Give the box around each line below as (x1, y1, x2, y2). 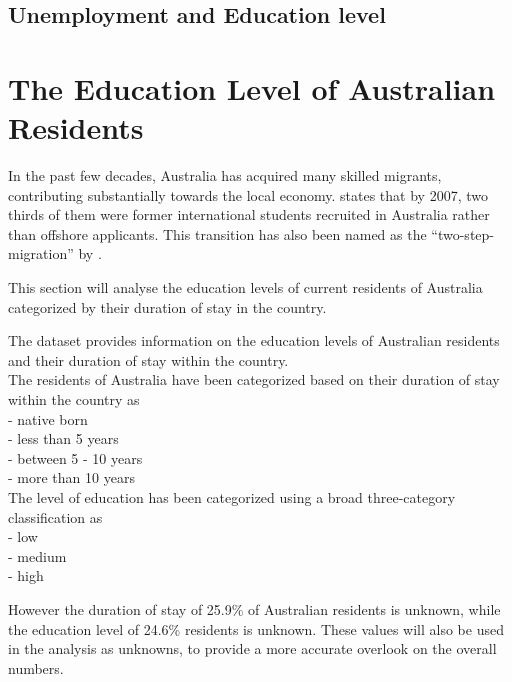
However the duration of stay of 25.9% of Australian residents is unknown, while (8, 598, 501, 619)
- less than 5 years (8, 428, 119, 449)
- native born (8, 408, 88, 429)
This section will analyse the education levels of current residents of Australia (8, 277, 483, 298)
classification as (8, 506, 103, 527)
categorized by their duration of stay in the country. (8, 296, 327, 317)
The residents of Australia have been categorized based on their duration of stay (8, 369, 500, 390)
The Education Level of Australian (8, 67, 496, 108)
